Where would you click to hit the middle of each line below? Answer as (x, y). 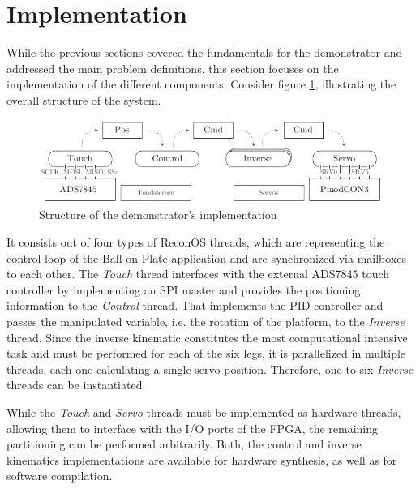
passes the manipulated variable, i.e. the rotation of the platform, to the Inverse (206, 321)
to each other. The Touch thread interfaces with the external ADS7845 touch (198, 274)
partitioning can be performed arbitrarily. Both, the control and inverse (184, 444)
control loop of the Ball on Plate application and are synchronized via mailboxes (207, 257)
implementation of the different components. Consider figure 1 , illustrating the (201, 84)
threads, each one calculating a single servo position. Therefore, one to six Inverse (210, 369)
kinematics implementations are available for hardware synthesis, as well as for (202, 459)
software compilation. (60, 476)
